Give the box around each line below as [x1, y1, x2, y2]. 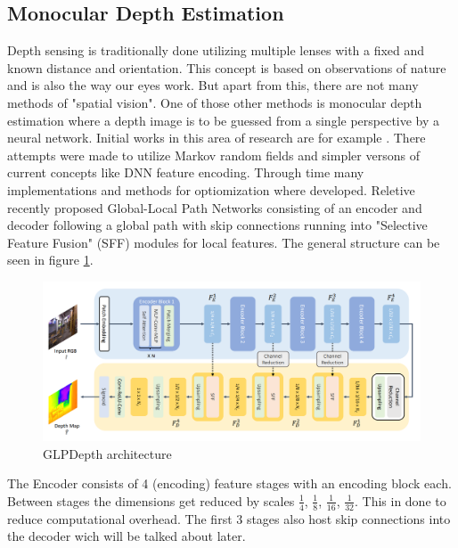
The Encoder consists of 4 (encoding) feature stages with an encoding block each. [7, 474, 452, 493]
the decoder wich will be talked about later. [7, 527, 246, 545]
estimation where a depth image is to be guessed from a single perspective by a [7, 110, 440, 129]
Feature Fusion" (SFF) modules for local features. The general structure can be [7, 233, 440, 251]
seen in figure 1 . [7, 250, 94, 269]
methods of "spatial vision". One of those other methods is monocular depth [7, 93, 422, 111]
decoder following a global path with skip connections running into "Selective [7, 216, 428, 234]
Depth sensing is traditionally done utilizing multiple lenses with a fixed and [7, 41, 425, 60]
